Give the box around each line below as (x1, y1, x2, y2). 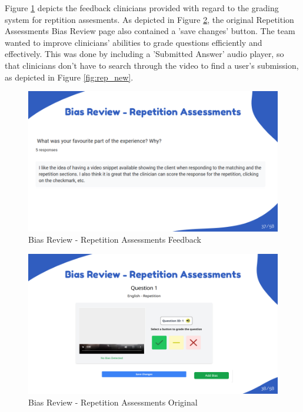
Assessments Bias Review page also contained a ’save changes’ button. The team (5, 25, 295, 37)
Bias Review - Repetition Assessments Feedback (28, 233, 201, 246)
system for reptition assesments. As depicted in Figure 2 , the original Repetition (5, 13, 294, 25)
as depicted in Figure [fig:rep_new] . (5, 71, 134, 83)
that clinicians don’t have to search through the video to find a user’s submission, (5, 59, 299, 71)
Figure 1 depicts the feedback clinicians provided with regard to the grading (5, 2, 279, 14)
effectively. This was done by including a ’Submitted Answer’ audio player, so (5, 48, 284, 60)
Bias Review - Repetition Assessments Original (28, 396, 198, 408)
